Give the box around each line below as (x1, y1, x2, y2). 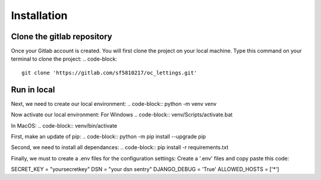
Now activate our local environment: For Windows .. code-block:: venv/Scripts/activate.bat (11, 111, 233, 118)
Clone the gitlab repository (11, 31, 112, 42)
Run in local (11, 84, 55, 94)
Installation (11, 9, 68, 22)
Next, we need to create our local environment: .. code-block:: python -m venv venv (11, 100, 217, 107)
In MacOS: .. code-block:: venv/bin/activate (11, 122, 118, 129)
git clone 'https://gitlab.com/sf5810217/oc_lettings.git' (21, 69, 197, 76)
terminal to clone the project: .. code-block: (11, 55, 117, 62)
